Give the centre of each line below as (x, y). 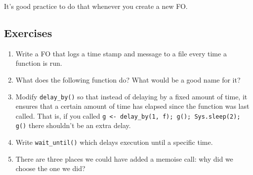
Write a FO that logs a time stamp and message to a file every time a (121, 53)
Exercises (28, 32)
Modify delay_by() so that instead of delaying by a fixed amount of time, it (131, 96)
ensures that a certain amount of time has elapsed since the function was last (132, 106)
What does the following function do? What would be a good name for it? (128, 79)
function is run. (39, 63)
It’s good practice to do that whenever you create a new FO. (96, 6)
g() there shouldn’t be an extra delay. (73, 125)
